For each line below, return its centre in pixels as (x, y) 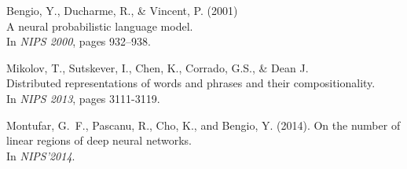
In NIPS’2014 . (41, 155)
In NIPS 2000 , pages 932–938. (79, 41)
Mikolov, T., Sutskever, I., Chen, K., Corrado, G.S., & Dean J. (158, 67)
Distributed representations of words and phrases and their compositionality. (191, 83)
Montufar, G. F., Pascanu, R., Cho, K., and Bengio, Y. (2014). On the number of (203, 125)
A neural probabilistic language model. (100, 26)
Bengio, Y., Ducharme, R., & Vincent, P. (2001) (122, 10)
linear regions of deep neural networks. (99, 140)
